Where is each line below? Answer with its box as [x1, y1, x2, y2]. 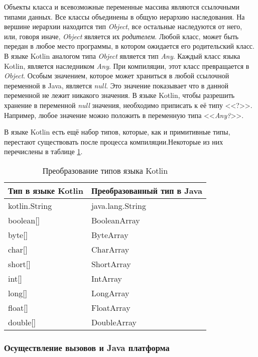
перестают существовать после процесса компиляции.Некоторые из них [4, 136, 223, 147]
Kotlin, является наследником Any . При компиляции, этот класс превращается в [4, 60, 249, 71]
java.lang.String [91, 199, 146, 211]
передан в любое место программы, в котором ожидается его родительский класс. [4, 41, 254, 51]
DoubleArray [91, 316, 137, 328]
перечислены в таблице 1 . [4, 146, 83, 157]
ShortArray [91, 258, 131, 270]
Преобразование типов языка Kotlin [42, 164, 168, 176]
